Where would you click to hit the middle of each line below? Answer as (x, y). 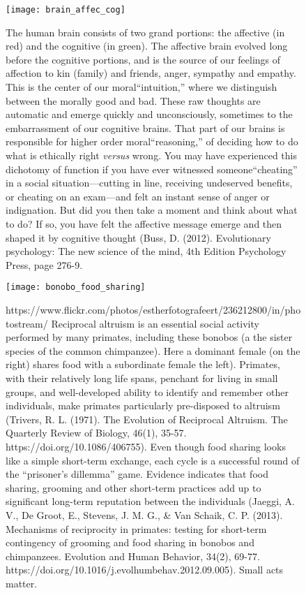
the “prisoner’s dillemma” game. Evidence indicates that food (137, 474)
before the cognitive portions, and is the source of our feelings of (143, 59)
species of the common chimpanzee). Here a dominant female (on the (153, 350)
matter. (22, 583)
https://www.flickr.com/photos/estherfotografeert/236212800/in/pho (153, 309)
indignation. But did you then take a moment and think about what (152, 210)
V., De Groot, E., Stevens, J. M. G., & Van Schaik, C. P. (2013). (144, 514)
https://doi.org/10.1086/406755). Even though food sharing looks (146, 446)
